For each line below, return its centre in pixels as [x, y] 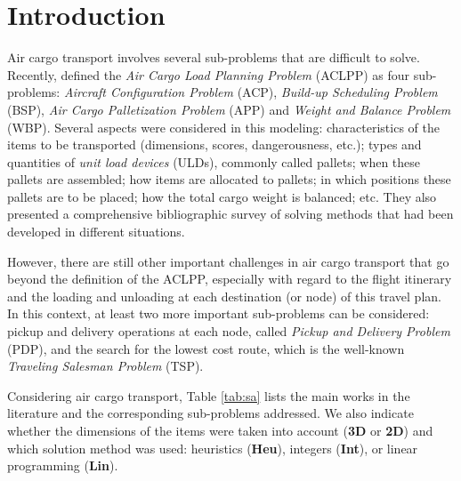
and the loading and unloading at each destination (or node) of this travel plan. [224, 296]
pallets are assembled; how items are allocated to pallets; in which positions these [229, 179]
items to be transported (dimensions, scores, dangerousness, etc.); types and [214, 144]
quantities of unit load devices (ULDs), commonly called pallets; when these [214, 161]
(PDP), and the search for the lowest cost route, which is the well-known [206, 348]
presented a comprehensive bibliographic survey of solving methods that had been [230, 214]
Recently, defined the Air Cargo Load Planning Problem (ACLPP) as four [209, 74]
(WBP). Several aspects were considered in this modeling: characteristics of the [223, 127]
